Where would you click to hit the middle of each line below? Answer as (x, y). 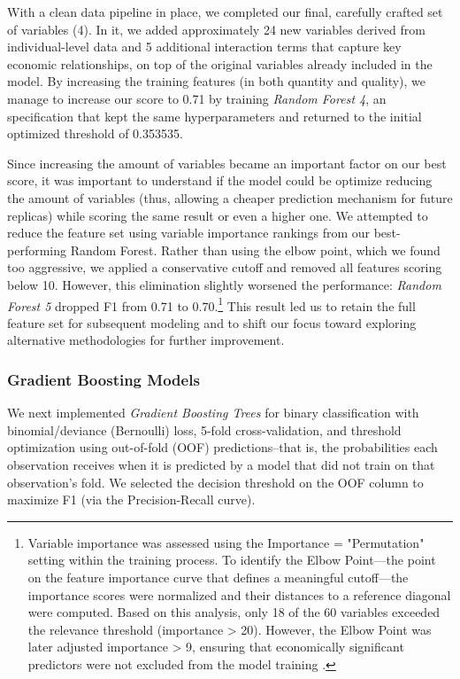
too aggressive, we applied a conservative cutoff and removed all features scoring (225, 267)
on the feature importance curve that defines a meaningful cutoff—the (218, 577)
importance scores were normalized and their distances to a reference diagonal (239, 594)
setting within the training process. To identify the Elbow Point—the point (232, 560)
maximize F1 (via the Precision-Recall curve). (131, 499)
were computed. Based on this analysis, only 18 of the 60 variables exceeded (234, 612)
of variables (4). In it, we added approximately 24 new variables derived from (216, 29)
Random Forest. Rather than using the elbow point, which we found (255, 250)
